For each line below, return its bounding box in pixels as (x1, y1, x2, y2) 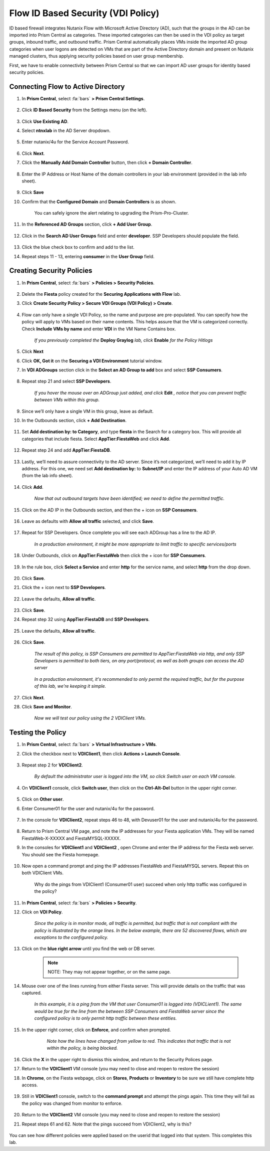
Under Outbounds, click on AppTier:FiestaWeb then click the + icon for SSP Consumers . (21, 552, 206, 558)
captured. (21, 990, 42, 996)
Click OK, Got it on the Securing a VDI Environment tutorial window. (21, 357, 162, 363)
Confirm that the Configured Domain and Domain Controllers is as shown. (21, 199, 176, 205)
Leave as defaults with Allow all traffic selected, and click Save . (21, 518, 154, 524)
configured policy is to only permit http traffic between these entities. (34, 1015, 177, 1021)
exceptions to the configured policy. (34, 934, 108, 940)
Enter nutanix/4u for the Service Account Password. (21, 139, 129, 145)
